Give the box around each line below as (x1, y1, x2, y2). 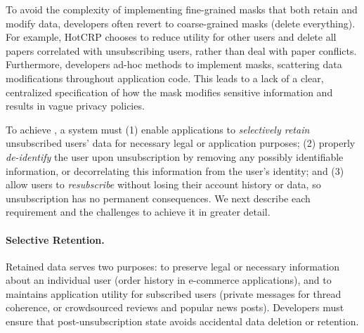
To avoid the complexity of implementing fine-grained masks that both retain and (6, 2, 358, 16)
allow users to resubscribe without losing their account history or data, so (6, 177, 321, 192)
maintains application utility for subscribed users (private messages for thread (6, 286, 342, 301)
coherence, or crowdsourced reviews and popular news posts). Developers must (6, 300, 344, 315)
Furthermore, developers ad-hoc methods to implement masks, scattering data (6, 57, 342, 72)
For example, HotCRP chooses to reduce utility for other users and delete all (6, 30, 337, 44)
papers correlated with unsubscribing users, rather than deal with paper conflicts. (6, 43, 357, 58)
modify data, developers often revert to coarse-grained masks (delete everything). (6, 15, 356, 30)
